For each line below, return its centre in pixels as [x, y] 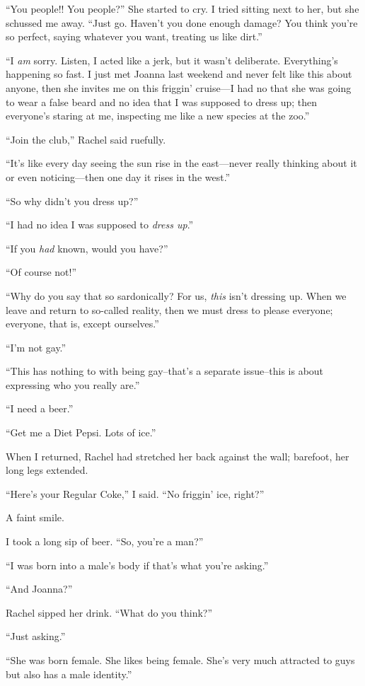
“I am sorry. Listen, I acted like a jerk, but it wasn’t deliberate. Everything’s [172, 60]
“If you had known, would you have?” [87, 248]
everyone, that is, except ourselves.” [82, 324]
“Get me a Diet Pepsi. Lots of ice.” [81, 432]
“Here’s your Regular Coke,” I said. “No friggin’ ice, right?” [135, 493]
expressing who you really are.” [73, 384]
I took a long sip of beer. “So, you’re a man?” [105, 541]
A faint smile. [35, 517]
